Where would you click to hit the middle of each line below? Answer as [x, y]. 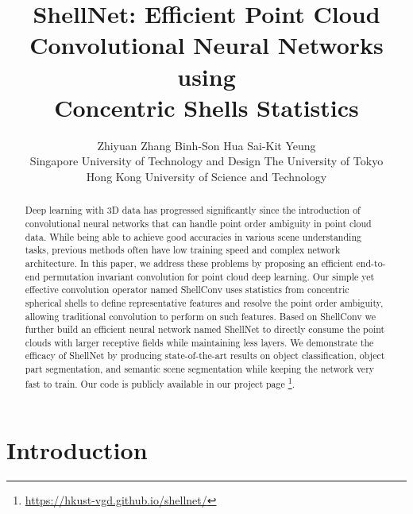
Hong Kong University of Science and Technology [206, 176]
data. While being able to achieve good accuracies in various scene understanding [193, 236]
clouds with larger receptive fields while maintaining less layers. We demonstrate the [199, 342]
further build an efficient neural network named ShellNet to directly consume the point [205, 329]
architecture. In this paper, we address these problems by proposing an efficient [189, 263]
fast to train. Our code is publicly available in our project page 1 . [160, 382]
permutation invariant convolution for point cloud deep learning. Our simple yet [209, 276]
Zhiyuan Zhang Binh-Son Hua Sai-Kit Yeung [206, 145]
